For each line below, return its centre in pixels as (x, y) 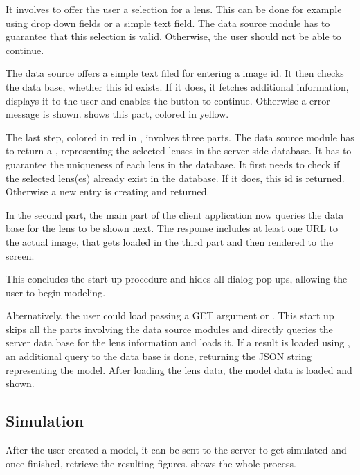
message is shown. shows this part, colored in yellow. (117, 114)
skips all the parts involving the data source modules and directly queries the (169, 329)
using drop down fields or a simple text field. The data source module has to (168, 23)
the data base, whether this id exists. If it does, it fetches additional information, (177, 86)
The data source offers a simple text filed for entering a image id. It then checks (175, 73)
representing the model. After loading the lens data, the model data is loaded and (179, 369)
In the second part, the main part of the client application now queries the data (175, 214)
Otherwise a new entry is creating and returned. (108, 191)
